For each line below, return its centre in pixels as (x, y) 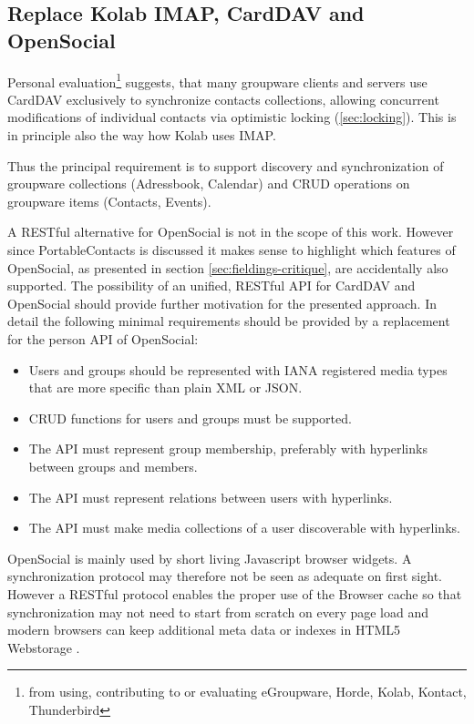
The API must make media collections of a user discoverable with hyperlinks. (244, 528)
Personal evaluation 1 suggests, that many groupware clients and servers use (217, 80)
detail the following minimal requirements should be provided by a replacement (229, 321)
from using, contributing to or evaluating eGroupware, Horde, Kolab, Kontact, (247, 692)
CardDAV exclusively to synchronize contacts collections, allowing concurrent (223, 99)
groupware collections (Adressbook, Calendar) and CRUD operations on (209, 184)
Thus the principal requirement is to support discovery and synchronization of (226, 165)
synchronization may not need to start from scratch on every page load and (218, 612)
